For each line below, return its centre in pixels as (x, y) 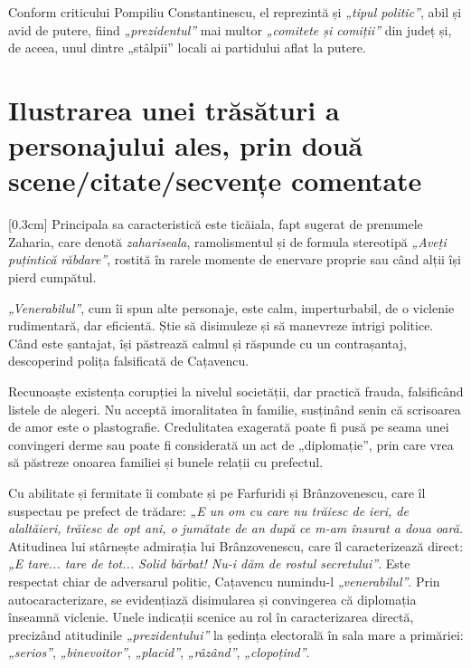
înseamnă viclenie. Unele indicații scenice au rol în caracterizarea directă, (211, 617)
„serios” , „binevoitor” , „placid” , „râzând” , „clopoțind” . (159, 652)
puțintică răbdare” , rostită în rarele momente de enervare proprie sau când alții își (235, 259)
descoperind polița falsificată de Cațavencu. (129, 361)
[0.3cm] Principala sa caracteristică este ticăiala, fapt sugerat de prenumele (216, 224)
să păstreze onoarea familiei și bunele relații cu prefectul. (166, 462)
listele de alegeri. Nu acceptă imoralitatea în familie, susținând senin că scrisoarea (235, 409)
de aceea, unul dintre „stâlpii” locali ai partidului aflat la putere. (187, 48)
